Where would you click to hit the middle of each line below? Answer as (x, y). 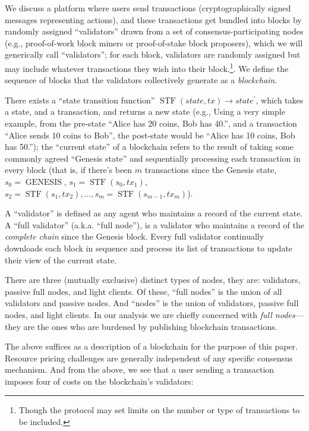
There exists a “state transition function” (80, 100)
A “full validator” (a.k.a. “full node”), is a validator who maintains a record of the (154, 224)
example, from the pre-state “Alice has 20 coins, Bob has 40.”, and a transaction (151, 123)
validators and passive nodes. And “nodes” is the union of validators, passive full (152, 303)
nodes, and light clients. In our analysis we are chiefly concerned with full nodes (150, 314)
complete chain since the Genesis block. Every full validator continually (135, 236)
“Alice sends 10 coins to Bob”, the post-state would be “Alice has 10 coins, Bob (150, 135)
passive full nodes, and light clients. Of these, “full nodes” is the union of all (144, 291)
